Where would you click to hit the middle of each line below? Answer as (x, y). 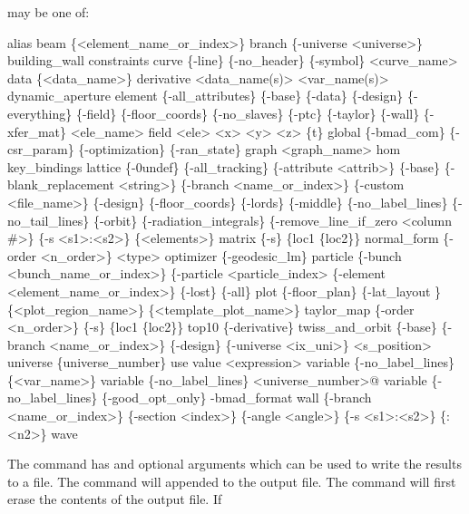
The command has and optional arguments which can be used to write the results (234, 464)
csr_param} (41, 149)
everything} (40, 113)
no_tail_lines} (49, 220)
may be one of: (49, 12)
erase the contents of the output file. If (115, 499)
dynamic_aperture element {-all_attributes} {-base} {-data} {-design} (205, 96)
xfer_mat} (37, 131)
